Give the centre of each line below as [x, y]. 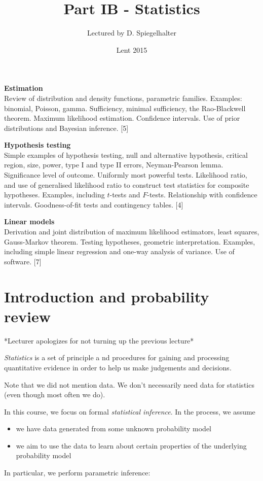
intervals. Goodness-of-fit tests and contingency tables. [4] [94, 204]
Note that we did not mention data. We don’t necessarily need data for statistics [129, 384]
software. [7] [23, 261]
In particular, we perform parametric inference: [77, 473]
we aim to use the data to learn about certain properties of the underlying [131, 445]
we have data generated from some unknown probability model [114, 428]
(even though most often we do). [55, 394]
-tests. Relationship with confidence [202, 195]
